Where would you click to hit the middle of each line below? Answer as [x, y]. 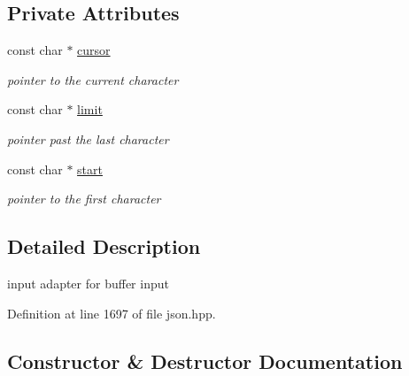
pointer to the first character [84, 199]
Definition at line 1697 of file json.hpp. [112, 313]
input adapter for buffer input [88, 283]
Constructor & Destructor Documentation [205, 361]
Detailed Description [104, 246]
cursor [94, 50]
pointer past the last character [88, 138]
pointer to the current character [93, 79]
